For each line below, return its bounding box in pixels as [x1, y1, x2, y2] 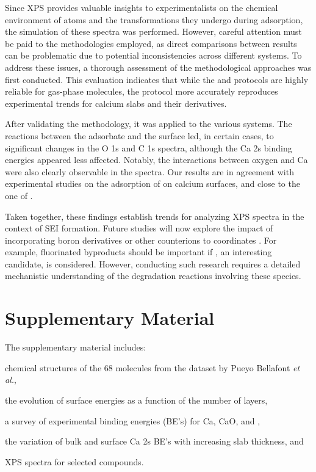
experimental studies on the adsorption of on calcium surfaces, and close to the [5, 177, 300, 190]
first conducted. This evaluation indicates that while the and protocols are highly [5, 73, 309, 85]
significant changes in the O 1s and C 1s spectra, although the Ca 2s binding [5, 141, 292, 154]
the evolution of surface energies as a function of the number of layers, [5, 393, 268, 406]
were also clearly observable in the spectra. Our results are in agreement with [5, 165, 294, 178]
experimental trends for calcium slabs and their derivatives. [5, 96, 227, 109]
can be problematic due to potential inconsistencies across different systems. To [5, 49, 302, 62]
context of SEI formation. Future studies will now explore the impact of [5, 222, 273, 234]
